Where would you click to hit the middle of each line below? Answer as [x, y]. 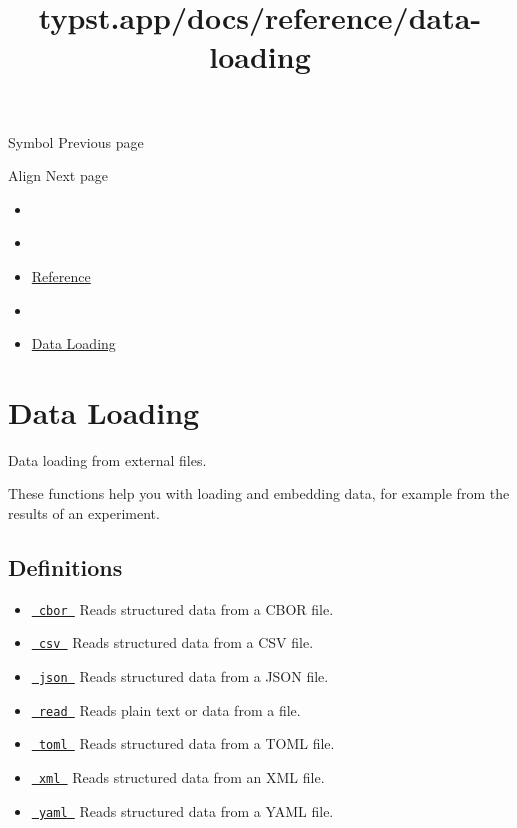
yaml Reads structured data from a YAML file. [186, 810]
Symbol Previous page [76, 141]
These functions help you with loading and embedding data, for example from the [259, 493]
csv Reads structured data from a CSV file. [176, 642]
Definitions [65, 567]
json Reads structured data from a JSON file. [183, 676]
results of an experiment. [84, 513]
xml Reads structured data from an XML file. [181, 777]
